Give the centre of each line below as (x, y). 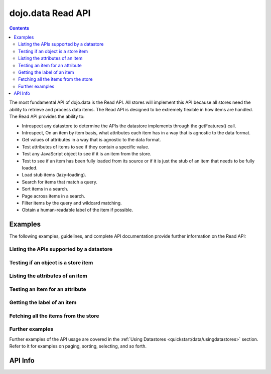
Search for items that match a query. (59, 182)
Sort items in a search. (45, 189)
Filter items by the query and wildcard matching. (72, 203)
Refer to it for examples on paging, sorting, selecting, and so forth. (78, 346)
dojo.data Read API (50, 13)
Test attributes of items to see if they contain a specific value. (86, 147)
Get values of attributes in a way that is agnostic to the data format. (91, 140)
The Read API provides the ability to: (47, 117)
